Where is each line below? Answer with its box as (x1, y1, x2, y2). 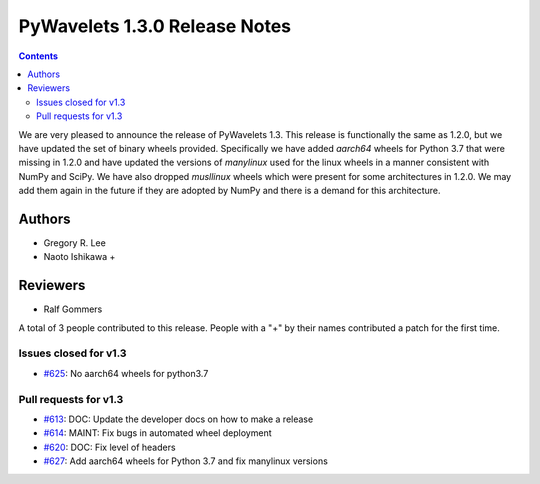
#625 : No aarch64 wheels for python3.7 (43, 367, 209, 379)
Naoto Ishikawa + (43, 251, 116, 263)
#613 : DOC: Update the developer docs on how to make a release (43, 413, 314, 425)
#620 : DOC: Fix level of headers (43, 441, 176, 453)
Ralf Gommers (43, 303, 103, 315)
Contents (18, 50, 59, 62)
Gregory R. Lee (43, 236, 107, 249)
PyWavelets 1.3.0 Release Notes (18, 15, 292, 37)
